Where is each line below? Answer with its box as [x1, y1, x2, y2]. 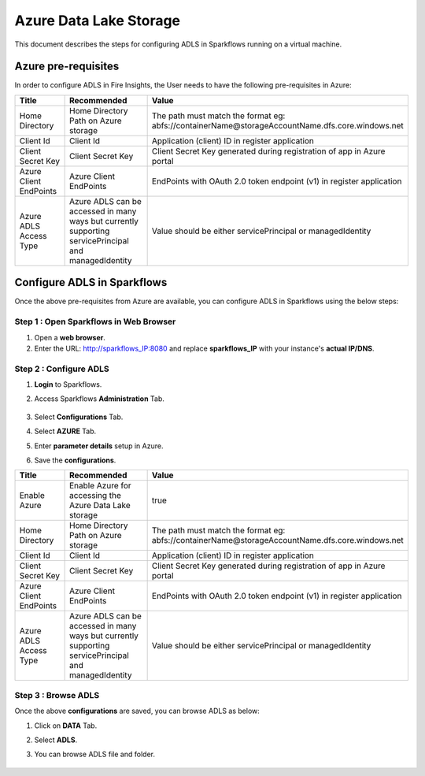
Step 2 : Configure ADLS [14, 363, 109, 374]
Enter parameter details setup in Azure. [34, 441, 164, 451]
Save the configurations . [34, 455, 116, 465]
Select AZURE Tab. [34, 426, 97, 436]
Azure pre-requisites [14, 60, 120, 73]
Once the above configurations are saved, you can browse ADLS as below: [14, 706, 260, 716]
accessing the [68, 490, 122, 501]
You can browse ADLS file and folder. [34, 749, 155, 759]
